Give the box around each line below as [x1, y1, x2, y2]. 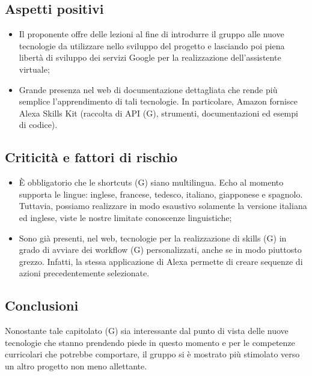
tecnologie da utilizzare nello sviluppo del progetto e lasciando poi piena [19, 39, 285, 52]
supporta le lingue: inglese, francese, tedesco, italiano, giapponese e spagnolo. [19, 187, 303, 200]
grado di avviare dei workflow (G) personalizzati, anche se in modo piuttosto [19, 243, 302, 256]
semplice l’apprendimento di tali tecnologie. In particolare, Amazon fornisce [19, 95, 298, 108]
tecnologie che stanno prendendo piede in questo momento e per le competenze [5, 336, 295, 348]
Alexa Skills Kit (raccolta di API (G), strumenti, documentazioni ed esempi [19, 106, 298, 119]
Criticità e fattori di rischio [5, 148, 178, 166]
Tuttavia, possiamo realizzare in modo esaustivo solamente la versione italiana [19, 199, 307, 212]
